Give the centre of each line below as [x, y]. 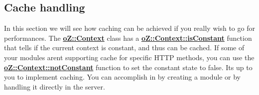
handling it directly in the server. [55, 86]
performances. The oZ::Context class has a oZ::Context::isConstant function [128, 38]
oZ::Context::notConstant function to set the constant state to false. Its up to [128, 67]
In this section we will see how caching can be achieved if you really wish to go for [129, 28]
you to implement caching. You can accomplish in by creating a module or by [122, 77]
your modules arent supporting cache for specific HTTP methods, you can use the [129, 57]
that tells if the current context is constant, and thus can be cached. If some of [124, 47]
